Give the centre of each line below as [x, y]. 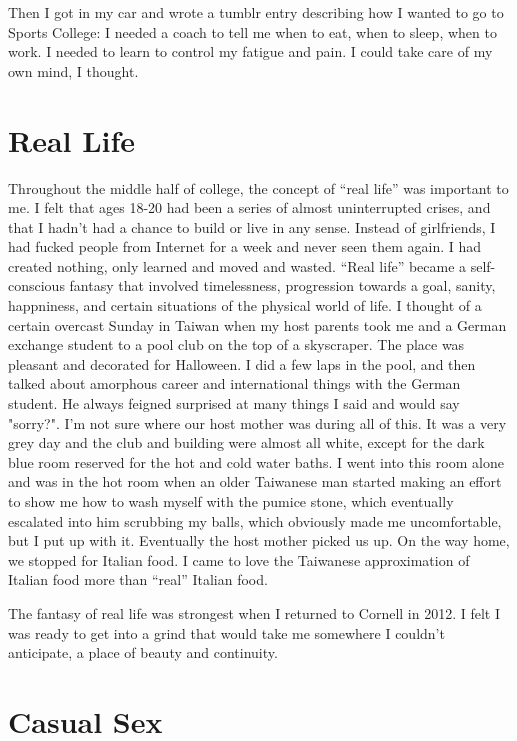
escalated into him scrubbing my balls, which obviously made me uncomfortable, [255, 520]
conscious [36, 285]
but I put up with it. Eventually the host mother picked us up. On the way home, [259, 540]
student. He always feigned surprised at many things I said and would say [234, 403]
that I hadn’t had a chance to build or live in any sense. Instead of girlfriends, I [252, 226]
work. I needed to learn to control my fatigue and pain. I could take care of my [250, 51]
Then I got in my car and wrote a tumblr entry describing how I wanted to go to [256, 12]
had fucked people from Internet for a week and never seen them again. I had [245, 246]
